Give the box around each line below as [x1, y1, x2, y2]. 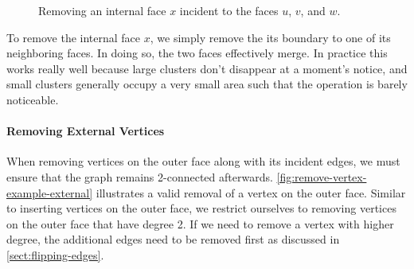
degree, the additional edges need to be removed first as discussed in [6, 231, 340, 248]
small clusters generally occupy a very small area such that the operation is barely [6, 76, 408, 92]
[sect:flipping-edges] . [6, 246, 104, 263]
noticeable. [6, 91, 59, 107]
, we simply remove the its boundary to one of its [150, 29, 391, 45]
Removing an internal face [38, 2, 166, 18]
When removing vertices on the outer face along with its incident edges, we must [6, 153, 400, 170]
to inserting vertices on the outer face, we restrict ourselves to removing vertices [6, 200, 396, 216]
